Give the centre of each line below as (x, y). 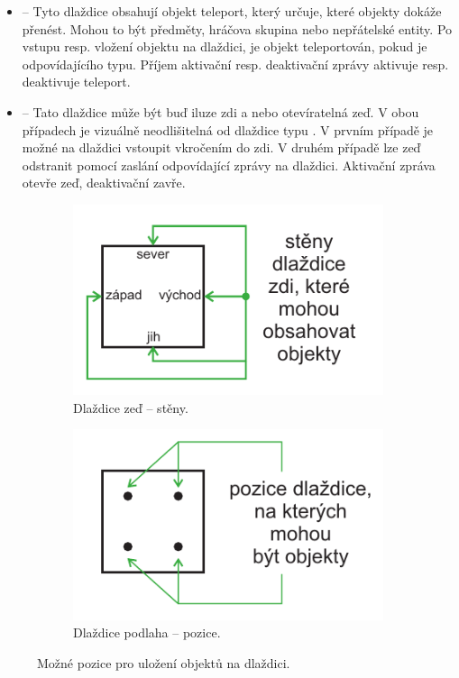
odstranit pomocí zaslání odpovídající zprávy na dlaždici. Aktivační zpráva (229, 165)
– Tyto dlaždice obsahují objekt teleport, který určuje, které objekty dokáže (232, 11)
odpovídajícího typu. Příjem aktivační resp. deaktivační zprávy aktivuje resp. (235, 64)
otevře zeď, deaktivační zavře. (104, 183)
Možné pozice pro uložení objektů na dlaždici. (164, 662)
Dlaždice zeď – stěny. (131, 407)
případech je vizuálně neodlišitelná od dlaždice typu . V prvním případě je (228, 129)
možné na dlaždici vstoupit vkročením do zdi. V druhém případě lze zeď (221, 147)
